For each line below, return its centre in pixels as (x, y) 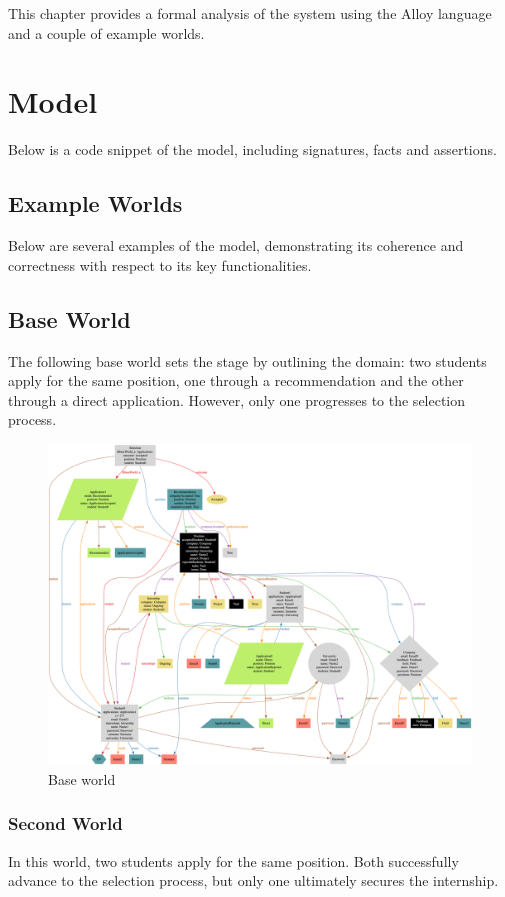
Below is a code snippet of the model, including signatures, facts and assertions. (252, 149)
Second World (65, 823)
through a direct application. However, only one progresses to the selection (237, 399)
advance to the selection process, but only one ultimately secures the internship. (253, 880)
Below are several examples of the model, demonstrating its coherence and (236, 245)
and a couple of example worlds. (106, 32)
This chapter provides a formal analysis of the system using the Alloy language (250, 13)
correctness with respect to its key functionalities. (160, 264)
